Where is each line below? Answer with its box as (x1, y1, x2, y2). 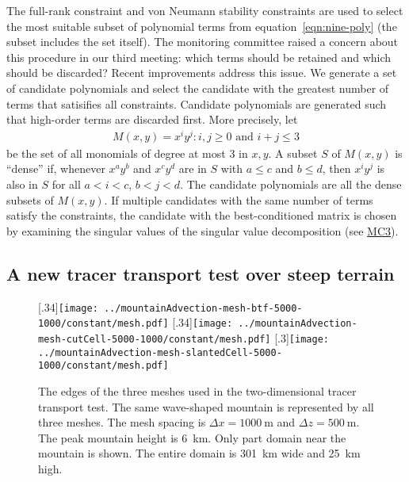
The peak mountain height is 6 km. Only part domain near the (38, 429, 346, 446)
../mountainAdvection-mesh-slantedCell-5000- (38, 346, 282, 358)
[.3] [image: (274, 329, 329, 346)
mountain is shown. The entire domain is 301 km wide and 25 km (38, 445, 361, 461)
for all (52, 176, 81, 193)
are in (178, 160, 207, 177)
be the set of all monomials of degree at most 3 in (6, 144, 248, 161)
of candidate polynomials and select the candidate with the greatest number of (6, 79, 389, 96)
